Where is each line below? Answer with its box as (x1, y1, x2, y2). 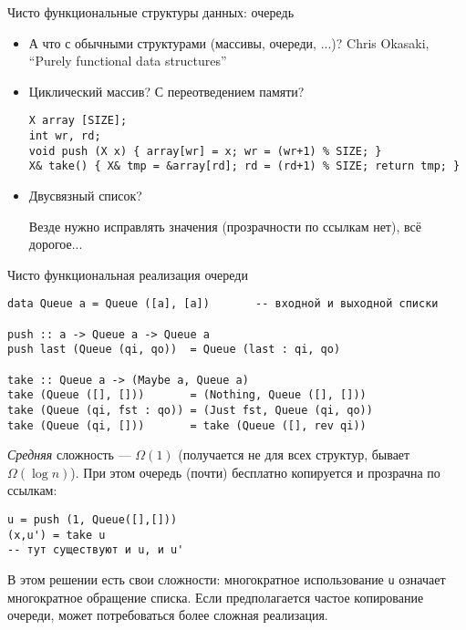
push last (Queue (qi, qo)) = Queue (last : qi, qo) (7, 343, 341, 356)
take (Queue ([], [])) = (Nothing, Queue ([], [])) (7, 388, 367, 402)
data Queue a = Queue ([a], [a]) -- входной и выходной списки (7, 297, 439, 311)
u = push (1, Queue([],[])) (7, 513, 178, 527)
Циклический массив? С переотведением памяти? (28, 81, 305, 100)
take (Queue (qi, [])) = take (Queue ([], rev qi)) (7, 418, 367, 432)
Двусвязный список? (28, 186, 142, 204)
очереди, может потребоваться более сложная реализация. (7, 605, 328, 625)
